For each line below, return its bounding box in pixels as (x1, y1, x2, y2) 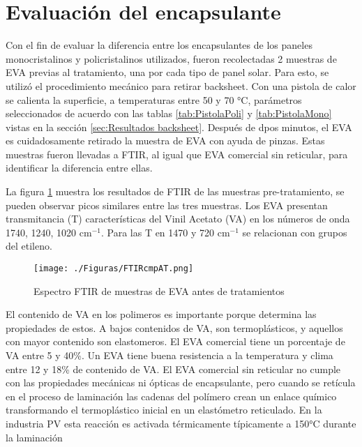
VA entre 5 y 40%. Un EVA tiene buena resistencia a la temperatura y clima (6, 348, 333, 363)
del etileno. (6, 238, 52, 253)
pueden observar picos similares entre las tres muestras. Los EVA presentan (6, 197, 328, 212)
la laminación (6, 430, 63, 444)
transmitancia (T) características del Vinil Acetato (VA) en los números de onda (6, 211, 350, 226)
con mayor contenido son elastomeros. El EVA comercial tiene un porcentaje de (6, 334, 345, 349)
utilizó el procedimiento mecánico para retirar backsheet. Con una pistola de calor (6, 78, 356, 93)
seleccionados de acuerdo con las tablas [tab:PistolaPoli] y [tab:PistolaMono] (6, 106, 332, 121)
